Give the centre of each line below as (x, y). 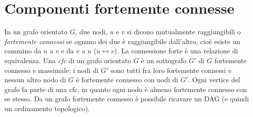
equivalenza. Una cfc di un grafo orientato (68, 60)
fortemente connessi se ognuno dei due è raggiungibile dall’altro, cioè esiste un (123, 41)
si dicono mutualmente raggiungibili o (184, 32)
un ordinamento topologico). (47, 108)
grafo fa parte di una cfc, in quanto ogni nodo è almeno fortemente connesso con (126, 89)
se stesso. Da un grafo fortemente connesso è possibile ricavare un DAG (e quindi (127, 99)
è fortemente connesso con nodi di (127, 80)
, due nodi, (91, 32)
